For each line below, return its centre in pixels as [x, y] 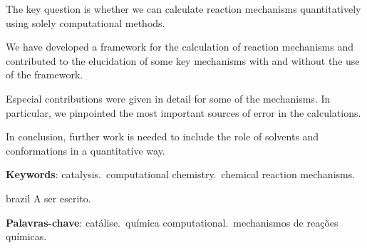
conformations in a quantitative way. [86, 150]
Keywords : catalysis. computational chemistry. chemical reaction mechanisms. [181, 174]
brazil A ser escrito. [48, 198]
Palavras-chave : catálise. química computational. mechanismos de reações [172, 222]
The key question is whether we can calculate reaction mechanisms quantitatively [183, 9]
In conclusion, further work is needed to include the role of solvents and [162, 136]
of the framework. [45, 74]
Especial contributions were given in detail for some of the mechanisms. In [168, 98]
